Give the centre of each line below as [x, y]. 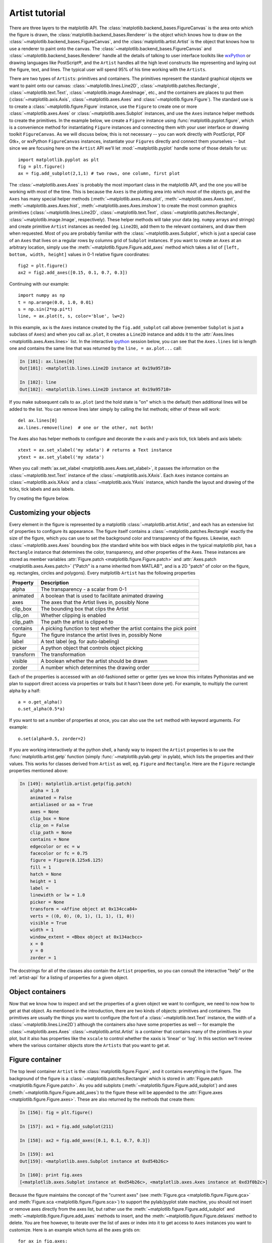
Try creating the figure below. [39, 498]
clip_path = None [51, 832]
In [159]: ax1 [37, 1154]
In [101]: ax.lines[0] [47, 361]
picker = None [47, 902]
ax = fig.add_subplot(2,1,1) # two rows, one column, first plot [99, 174]
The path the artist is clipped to [77, 621]
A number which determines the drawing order [95, 667]
